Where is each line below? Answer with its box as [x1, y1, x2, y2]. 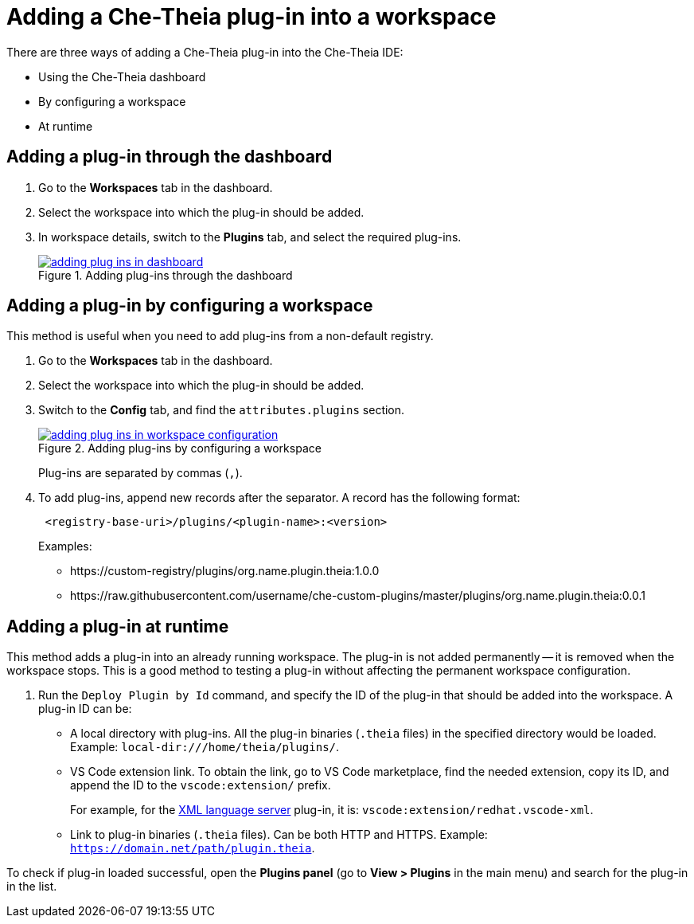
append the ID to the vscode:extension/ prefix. [70, 778, 331, 793]
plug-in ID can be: [38, 702, 132, 716]
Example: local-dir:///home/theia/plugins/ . [70, 740, 340, 754]
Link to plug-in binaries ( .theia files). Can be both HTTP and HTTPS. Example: [70, 828, 488, 842]
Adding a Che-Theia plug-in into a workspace [6, 3, 497, 30]
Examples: [38, 539, 92, 554]
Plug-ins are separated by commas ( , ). [38, 466, 243, 480]
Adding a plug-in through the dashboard [6, 147, 333, 167]
